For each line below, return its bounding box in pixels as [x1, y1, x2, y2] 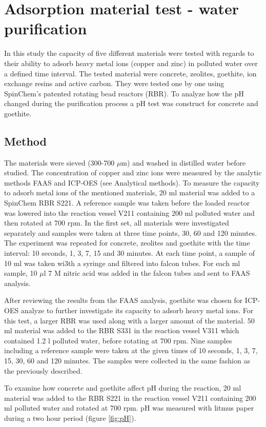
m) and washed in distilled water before [121, 157, 246, 168]
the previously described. [4, 365, 83, 376]
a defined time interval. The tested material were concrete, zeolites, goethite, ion [4, 68, 257, 78]
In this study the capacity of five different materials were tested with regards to [4, 48, 254, 58]
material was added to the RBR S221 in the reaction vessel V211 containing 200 [4, 392, 256, 403]
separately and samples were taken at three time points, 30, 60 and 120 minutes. [4, 227, 257, 238]
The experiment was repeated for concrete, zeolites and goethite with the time [4, 237, 250, 248]
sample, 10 [4, 268, 37, 278]
